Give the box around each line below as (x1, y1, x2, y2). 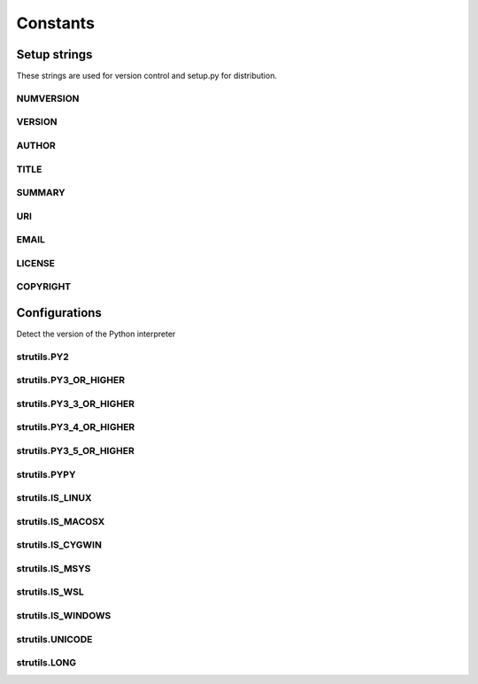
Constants (16, 13, 95, 33)
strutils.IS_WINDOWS (16, 609, 112, 621)
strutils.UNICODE (16, 633, 93, 645)
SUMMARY (16, 187, 66, 199)
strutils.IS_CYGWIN (16, 539, 102, 551)
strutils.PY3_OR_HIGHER (16, 374, 126, 387)
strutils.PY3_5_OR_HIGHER (16, 445, 135, 457)
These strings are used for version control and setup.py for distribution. (16, 71, 278, 81)
